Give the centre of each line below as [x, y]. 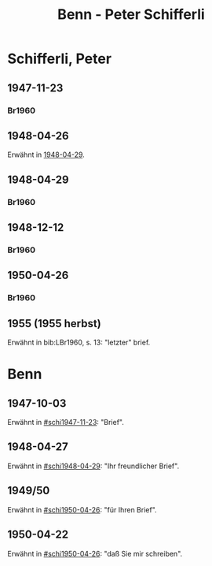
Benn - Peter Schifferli [131, 15]
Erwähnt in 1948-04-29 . [46, 155]
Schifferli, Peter [59, 59]
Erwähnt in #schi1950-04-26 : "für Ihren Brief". [82, 509]
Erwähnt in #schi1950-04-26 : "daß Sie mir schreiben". [95, 553]
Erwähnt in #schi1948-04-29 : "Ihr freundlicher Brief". [93, 466]
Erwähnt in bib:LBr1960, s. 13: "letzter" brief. [79, 343]
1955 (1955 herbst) [54, 324]
